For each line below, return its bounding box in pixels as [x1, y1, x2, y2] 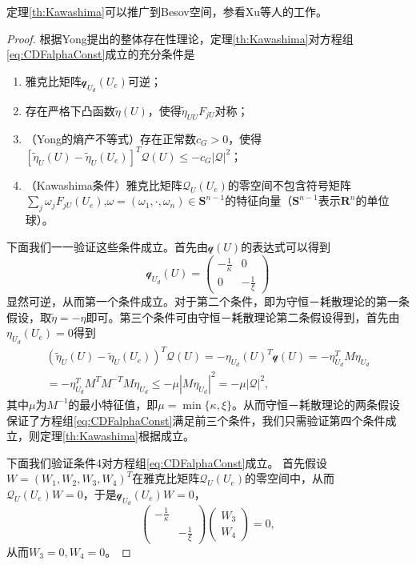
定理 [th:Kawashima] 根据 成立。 [39, 427, 194, 444]
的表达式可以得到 [241, 238, 331, 254]
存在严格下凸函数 [25, 102, 115, 118]
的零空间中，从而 [245, 470, 335, 487]
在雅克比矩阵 [132, 470, 200, 487]
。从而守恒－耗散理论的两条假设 [232, 395, 401, 412]
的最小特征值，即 [68, 395, 158, 412]
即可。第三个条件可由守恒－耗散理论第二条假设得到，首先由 [86, 308, 400, 325]
